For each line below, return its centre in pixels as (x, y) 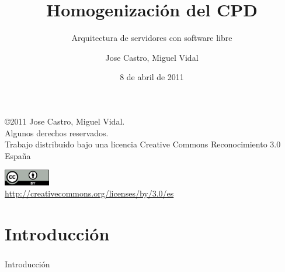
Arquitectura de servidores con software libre (152, 38)
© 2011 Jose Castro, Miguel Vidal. (65, 121)
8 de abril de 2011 (152, 77)
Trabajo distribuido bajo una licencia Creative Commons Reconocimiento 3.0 (143, 144)
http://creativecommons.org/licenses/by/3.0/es (89, 193)
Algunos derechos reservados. (57, 132)
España (18, 155)
